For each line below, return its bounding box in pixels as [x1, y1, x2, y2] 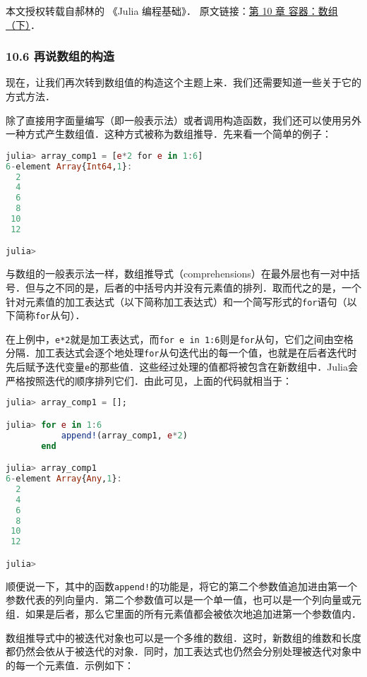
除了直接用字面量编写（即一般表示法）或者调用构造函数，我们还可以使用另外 [6, 112, 361, 127]
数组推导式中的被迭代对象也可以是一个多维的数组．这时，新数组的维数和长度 [6, 630, 361, 645]
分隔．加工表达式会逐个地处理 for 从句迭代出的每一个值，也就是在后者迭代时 [6, 345, 357, 360]
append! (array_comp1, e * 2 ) [61, 430, 188, 441]
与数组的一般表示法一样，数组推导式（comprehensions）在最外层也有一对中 [6, 266, 350, 281]
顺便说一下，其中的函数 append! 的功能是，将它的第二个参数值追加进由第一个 [6, 578, 358, 593]
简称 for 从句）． [15, 308, 85, 323]
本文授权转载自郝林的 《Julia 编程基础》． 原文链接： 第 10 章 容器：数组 [6, 4, 338, 18]
